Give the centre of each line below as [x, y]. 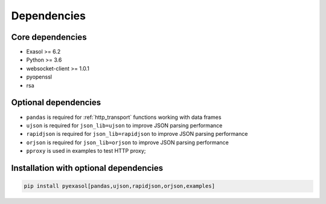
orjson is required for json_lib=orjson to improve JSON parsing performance [128, 142]
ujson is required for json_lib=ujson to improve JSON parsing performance [124, 125]
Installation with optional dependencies [87, 168]
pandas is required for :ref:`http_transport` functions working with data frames [124, 117]
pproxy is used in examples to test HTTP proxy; [86, 151]
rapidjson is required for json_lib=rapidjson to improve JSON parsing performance [137, 134]
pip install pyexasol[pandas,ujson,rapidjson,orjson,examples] [120, 186]
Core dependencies [49, 37]
